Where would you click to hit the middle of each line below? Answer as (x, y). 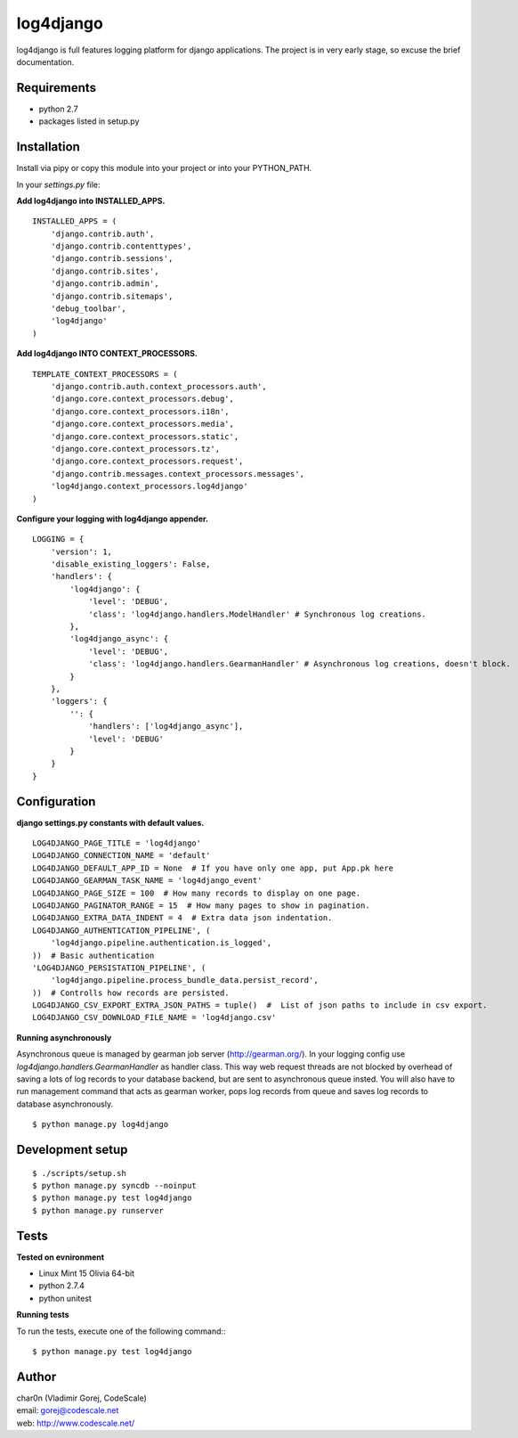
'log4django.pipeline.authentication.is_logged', (161, 943)
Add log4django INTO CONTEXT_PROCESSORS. (107, 354)
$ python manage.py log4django (101, 1124)
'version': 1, (81, 552)
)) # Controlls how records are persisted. (131, 993)
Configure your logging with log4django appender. (113, 519)
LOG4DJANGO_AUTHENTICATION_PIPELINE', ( (121, 930)
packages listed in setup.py (89, 121)
